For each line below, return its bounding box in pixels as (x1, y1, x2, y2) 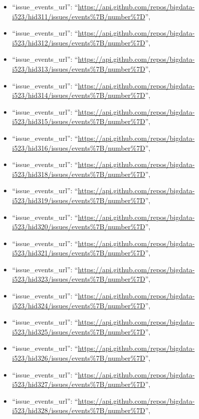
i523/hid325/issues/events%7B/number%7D (12, 326, 145, 336)
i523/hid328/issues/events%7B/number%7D (12, 405, 145, 416)
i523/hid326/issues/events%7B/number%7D (12, 353, 145, 363)
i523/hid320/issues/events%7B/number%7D (12, 221, 145, 232)
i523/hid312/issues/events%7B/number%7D (12, 37, 145, 47)
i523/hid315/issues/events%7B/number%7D (12, 116, 145, 126)
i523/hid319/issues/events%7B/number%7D (12, 195, 145, 205)
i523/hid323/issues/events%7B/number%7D (12, 274, 145, 284)
